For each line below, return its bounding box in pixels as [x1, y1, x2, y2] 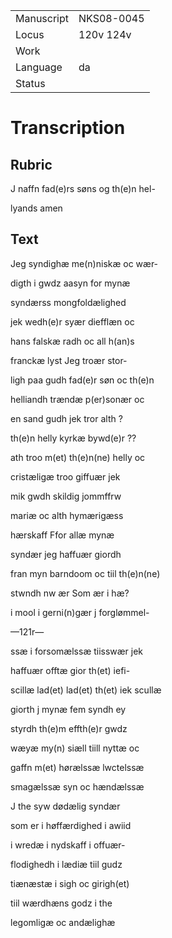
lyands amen [10, 202, 63, 214]
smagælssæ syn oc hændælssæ [10, 780, 145, 793]
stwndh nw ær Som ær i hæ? [10, 587, 130, 599]
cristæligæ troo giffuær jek [10, 470, 121, 483]
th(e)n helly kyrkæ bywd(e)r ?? [10, 432, 137, 444]
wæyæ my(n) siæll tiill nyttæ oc [10, 742, 140, 754]
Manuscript [15, 12, 70, 25]
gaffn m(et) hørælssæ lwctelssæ [10, 761, 145, 773]
